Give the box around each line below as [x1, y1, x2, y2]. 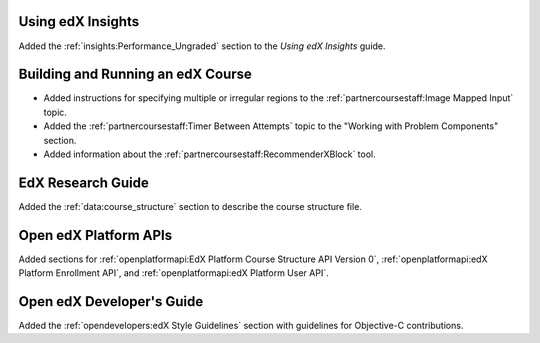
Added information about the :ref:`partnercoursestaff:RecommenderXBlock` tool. [43, 148, 377, 160]
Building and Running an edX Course [18, 66, 252, 83]
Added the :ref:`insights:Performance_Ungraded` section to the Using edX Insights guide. [18, 40, 386, 52]
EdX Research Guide [18, 174, 149, 191]
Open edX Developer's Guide [18, 293, 204, 310]
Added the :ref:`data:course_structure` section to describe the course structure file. [18, 200, 362, 212]
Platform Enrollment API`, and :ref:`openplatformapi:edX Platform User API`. [18, 267, 329, 279]
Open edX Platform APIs [18, 226, 173, 244]
